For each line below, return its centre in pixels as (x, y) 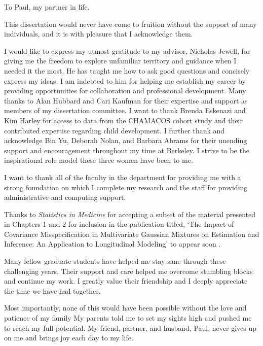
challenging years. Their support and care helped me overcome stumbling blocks (128, 271)
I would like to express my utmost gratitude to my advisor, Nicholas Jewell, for (127, 50)
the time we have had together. (52, 290)
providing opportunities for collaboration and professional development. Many (125, 91)
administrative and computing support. (65, 197)
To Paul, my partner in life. (47, 7)
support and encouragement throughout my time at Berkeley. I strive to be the (127, 150)
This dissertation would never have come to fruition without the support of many (130, 24)
